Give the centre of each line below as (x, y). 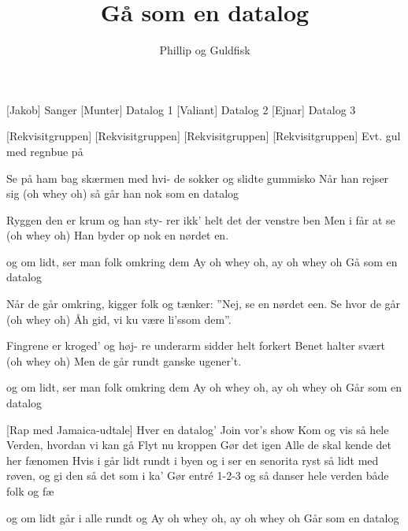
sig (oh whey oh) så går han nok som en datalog (123, 193)
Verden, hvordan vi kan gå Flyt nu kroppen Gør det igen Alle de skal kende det (199, 445)
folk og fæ (30, 491)
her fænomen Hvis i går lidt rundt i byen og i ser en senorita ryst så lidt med (193, 460)
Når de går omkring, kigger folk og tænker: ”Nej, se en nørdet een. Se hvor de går (204, 304)
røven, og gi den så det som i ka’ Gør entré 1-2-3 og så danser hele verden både (198, 475)
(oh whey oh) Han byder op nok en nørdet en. (118, 235)
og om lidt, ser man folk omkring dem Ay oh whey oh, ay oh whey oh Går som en (204, 387)
